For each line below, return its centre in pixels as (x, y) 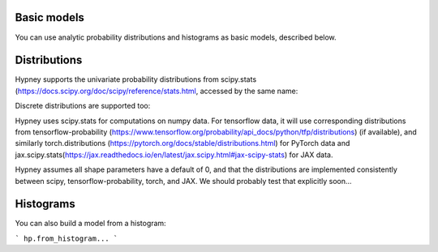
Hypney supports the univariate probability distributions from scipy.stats (136, 79)
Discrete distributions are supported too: (83, 106)
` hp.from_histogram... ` (67, 238)
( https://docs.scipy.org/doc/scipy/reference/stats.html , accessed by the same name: (157, 91)
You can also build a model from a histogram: (90, 224)
